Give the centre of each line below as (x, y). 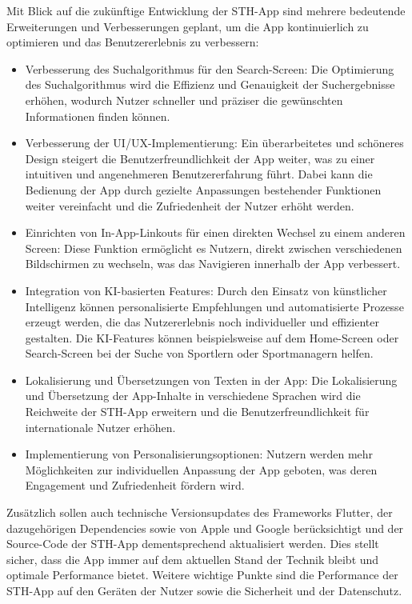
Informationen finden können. (98, 116)
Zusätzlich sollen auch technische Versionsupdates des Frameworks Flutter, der (200, 512)
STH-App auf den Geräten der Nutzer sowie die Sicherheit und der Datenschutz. (204, 590)
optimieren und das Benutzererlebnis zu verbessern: (133, 42)
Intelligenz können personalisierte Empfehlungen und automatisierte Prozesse (214, 306)
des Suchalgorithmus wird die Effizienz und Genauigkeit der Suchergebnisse (210, 84)
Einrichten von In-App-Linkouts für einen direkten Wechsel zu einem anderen (215, 232)
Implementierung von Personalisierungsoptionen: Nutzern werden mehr (199, 454)
